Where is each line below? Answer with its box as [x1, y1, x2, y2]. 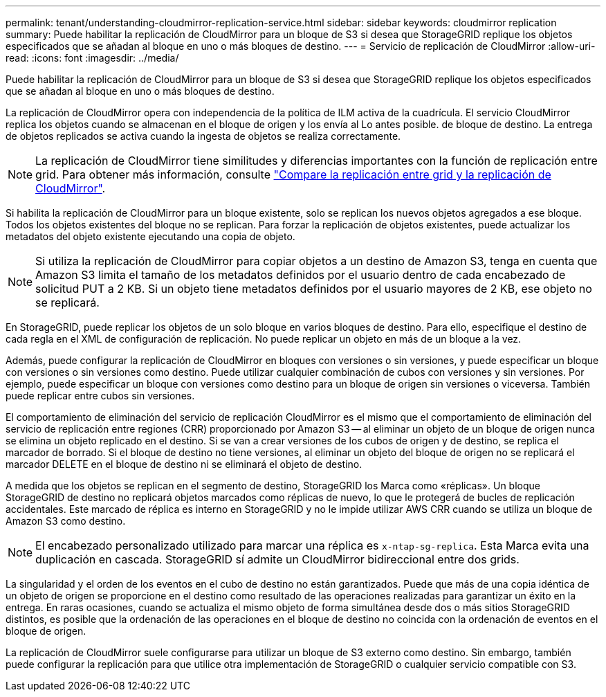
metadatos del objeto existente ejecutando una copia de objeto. [6, 230, 295, 242]
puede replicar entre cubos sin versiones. [6, 390, 195, 401]
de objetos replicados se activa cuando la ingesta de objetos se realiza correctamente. [6, 130, 401, 142]
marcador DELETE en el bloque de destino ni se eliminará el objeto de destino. [6, 458, 362, 470]
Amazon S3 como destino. [6, 515, 126, 527]
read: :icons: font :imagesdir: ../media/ [6, 52, 179, 64]
